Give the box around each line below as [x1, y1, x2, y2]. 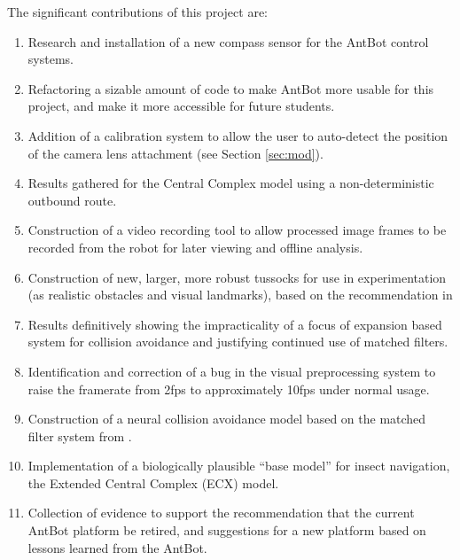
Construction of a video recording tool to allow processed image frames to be [27, 221, 447, 239]
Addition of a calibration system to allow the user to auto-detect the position [27, 126, 448, 144]
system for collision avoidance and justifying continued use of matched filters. [27, 332, 448, 351]
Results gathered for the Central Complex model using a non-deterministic [27, 174, 434, 192]
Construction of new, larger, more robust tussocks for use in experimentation [27, 268, 447, 286]
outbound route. [27, 191, 117, 209]
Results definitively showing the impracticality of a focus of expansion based [27, 315, 442, 333]
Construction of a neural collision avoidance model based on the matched [27, 409, 426, 428]
